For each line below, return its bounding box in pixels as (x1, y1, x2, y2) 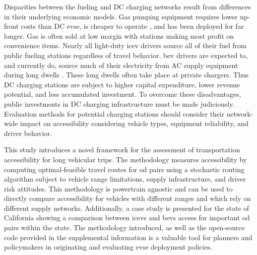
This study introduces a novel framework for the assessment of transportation (4, 144, 240, 155)
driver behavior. (4, 127, 52, 138)
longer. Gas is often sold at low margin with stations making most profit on (4, 30, 234, 41)
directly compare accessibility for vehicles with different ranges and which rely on (4, 193, 251, 203)
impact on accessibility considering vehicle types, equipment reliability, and (20, 118, 249, 128)
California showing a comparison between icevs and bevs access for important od (4, 212, 250, 223)
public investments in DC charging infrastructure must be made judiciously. (4, 98, 235, 109)
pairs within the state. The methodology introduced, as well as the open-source (4, 222, 245, 233)
